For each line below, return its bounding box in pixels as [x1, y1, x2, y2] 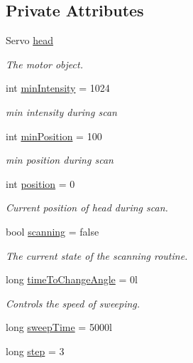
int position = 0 [6, 176, 75, 191]
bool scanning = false [6, 223, 99, 238]
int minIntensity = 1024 [6, 80, 110, 95]
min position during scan [6, 152, 114, 167]
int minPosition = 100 [6, 128, 102, 143]
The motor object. [6, 56, 83, 71]
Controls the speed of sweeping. [6, 295, 140, 310]
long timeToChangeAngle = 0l [6, 272, 138, 287]
